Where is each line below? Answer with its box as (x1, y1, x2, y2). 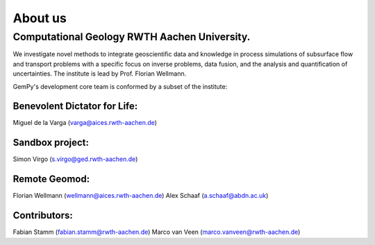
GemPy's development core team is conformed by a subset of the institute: (12, 82, 228, 90)
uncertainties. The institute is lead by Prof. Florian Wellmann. (12, 69, 187, 78)
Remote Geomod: (12, 174, 90, 185)
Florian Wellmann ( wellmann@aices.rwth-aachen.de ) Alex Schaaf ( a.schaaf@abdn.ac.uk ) (12, 192, 269, 200)
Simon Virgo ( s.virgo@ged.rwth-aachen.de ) (12, 155, 138, 163)
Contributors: (12, 210, 73, 221)
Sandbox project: (12, 137, 90, 149)
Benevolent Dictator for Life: (12, 101, 138, 112)
